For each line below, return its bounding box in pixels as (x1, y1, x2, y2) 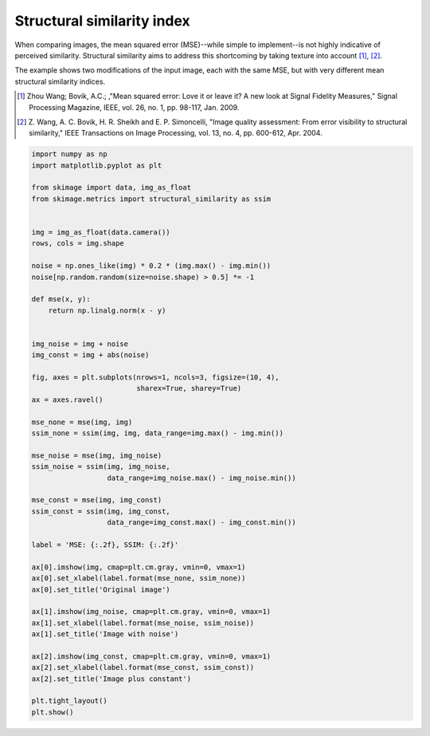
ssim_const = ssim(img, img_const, (31, 506, 170, 516)
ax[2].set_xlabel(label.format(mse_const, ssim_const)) (31, 663, 255, 672)
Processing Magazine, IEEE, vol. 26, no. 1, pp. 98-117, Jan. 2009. (29, 102, 240, 112)
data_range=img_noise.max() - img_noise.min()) (107, 473, 296, 482)
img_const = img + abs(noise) (31, 351, 150, 360)
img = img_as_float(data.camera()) (31, 228, 170, 237)
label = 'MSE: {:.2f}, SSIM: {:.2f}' (31, 540, 179, 549)
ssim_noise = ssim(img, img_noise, (31, 462, 170, 471)
